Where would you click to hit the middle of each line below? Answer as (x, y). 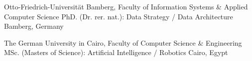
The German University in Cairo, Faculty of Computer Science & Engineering (123, 42)
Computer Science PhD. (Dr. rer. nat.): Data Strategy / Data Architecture (119, 16)
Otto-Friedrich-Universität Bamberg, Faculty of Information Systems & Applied (126, 6)
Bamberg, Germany (34, 26)
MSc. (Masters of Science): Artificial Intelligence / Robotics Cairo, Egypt (116, 52)
